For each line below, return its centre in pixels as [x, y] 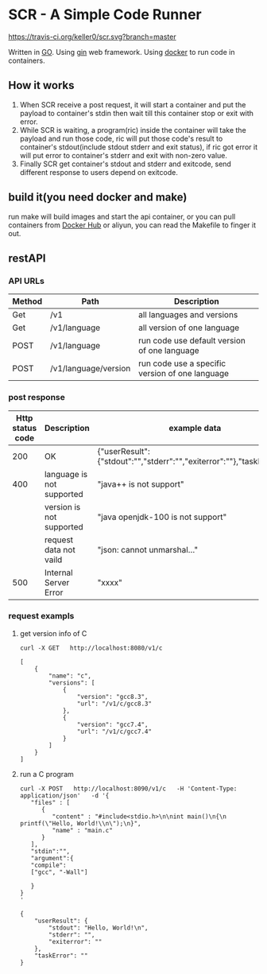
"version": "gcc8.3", [112, 697]
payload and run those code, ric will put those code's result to [121, 138]
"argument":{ [52, 858]
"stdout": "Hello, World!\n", [99, 928]
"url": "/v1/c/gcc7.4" [114, 731]
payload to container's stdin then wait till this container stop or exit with [137, 113]
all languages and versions [188, 315]
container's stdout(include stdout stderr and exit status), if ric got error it [139, 147]
